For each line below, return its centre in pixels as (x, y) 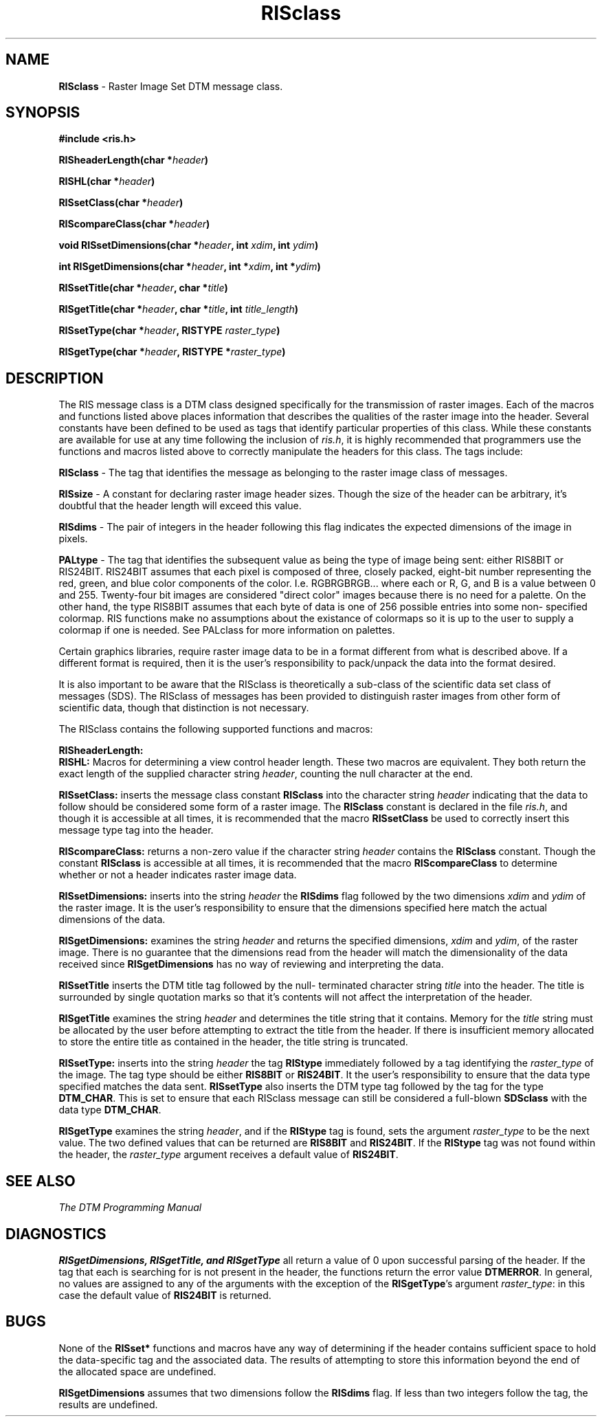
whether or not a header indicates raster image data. (178, 875)
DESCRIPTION (55, 378)
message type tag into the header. (136, 830)
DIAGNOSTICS (56, 1234)
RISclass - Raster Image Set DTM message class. (171, 86)
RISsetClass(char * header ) (121, 203)
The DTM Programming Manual (130, 1208)
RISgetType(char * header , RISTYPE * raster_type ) (172, 352)
